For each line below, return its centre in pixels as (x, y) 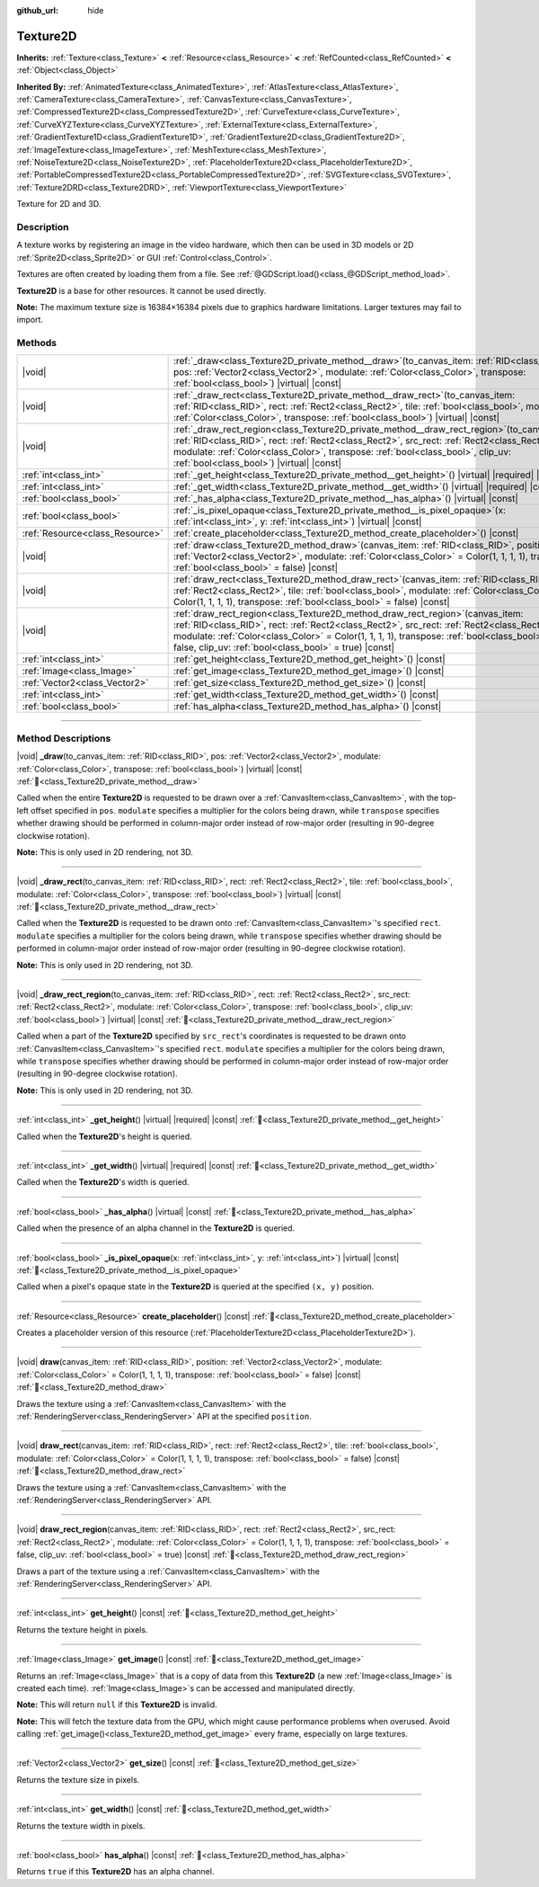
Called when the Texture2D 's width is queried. (103, 1182)
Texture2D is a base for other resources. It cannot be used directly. (141, 290)
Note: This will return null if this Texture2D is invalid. (117, 1705)
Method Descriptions (64, 738)
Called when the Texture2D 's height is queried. (104, 1136)
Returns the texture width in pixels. (81, 1826)
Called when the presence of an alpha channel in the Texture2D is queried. (156, 1228)
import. (30, 320)
